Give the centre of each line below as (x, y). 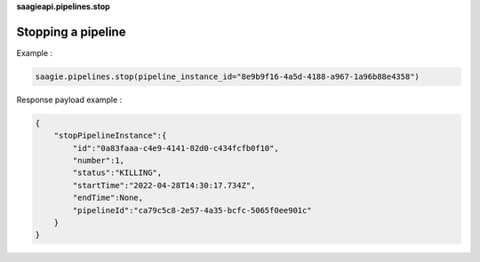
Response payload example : (69, 99)
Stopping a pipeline (71, 32)
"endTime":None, (108, 198)
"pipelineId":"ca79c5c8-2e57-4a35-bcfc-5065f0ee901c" (192, 210)
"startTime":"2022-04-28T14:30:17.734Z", (164, 185)
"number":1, (98, 161)
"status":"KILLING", (117, 173)
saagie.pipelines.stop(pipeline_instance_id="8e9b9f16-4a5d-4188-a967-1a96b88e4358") (227, 76)
